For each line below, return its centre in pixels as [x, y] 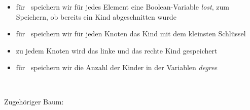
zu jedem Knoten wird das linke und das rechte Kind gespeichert [117, 50]
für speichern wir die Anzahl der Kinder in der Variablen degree [117, 67]
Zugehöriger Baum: [34, 101]
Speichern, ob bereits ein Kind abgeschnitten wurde [96, 16]
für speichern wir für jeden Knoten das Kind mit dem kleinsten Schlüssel [131, 34]
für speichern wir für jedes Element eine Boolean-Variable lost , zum [122, 7]
